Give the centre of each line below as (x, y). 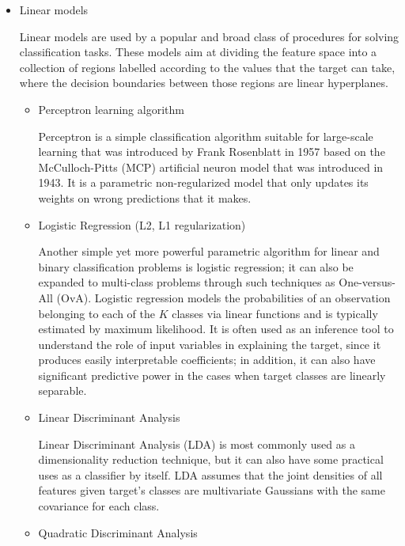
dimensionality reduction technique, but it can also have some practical (211, 459)
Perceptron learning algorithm (111, 109)
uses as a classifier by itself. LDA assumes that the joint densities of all (210, 474)
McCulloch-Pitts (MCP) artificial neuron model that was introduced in (211, 167)
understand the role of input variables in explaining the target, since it (210, 344)
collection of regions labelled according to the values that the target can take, (207, 67)
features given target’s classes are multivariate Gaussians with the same (212, 490)
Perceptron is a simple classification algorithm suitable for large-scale (206, 136)
